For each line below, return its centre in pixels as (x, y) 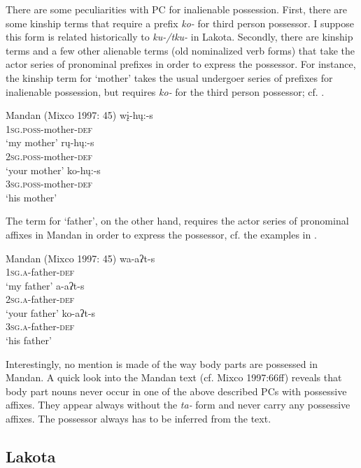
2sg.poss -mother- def (49, 156)
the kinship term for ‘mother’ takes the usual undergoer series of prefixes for (169, 77)
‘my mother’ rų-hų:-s (50, 142)
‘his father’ (29, 340)
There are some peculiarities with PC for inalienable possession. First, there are (177, 9)
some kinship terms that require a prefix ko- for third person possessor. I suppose (180, 23)
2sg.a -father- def (40, 299)
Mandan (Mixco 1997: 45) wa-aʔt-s (80, 258)
